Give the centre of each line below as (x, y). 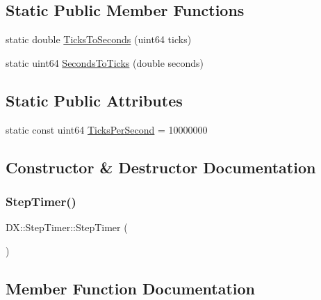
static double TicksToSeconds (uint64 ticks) (99, 39)
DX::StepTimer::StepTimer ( (67, 227)
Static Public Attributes (94, 100)
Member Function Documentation (131, 288)
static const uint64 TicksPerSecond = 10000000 (107, 129)
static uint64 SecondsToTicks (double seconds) (105, 62)
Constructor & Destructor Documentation (161, 167)
